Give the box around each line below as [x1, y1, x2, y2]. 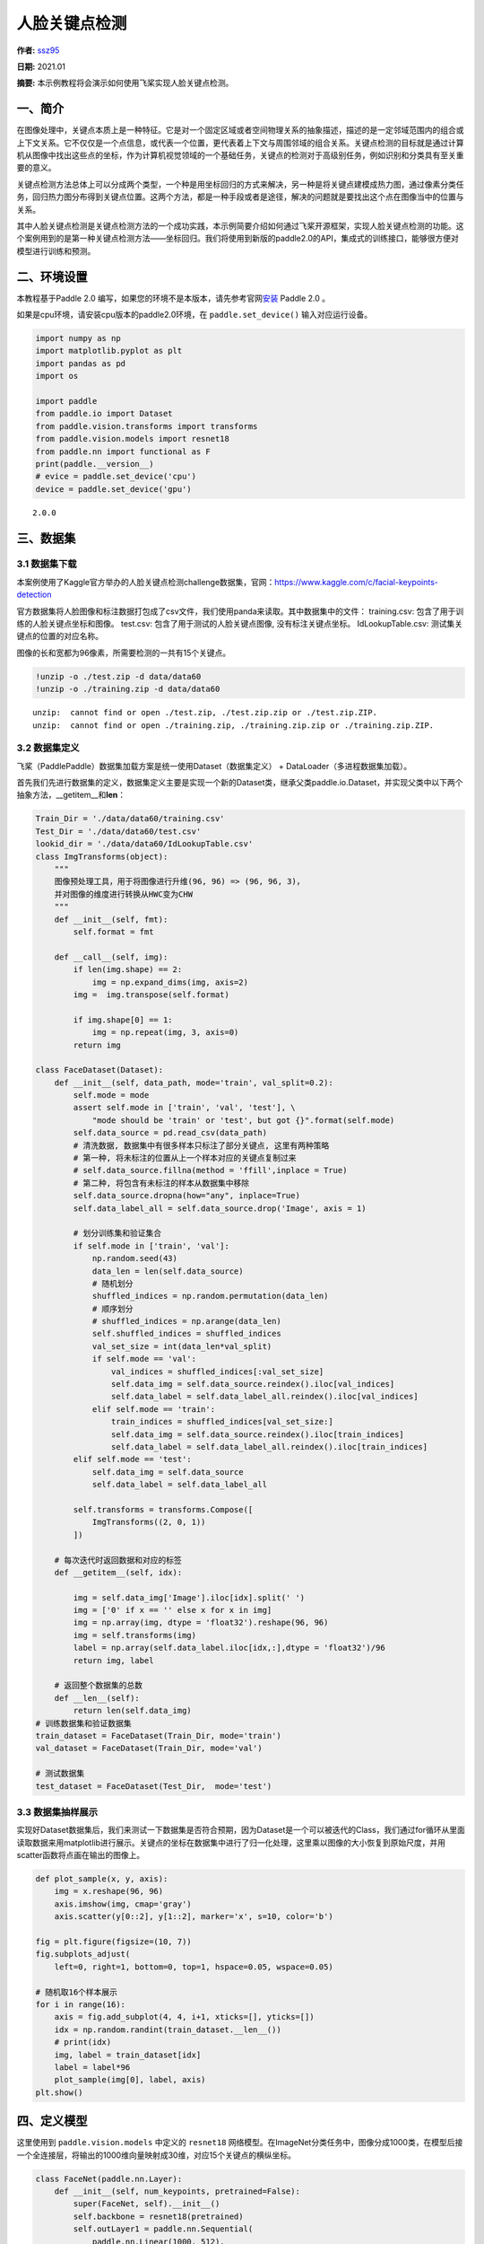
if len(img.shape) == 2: [73, 965, 183, 975]
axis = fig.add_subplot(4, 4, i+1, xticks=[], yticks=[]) [54, 2012, 315, 2022]
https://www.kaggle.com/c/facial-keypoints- [274, 576, 438, 587]
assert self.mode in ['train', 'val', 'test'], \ [73, 1102, 296, 1113]
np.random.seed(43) [91, 1253, 178, 1264]
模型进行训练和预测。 [16, 245, 96, 256]
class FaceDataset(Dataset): [35, 1065, 164, 1075]
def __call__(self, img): [54, 951, 169, 962]
